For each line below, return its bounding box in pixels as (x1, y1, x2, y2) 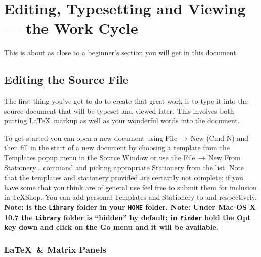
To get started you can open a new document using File (4, 132, 178, 143)
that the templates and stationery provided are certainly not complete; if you (4, 172, 243, 183)
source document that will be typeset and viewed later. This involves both (4, 105, 234, 116)
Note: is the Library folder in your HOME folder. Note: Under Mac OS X (4, 202, 256, 212)
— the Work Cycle (4, 18, 138, 38)
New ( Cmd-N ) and (190, 132, 248, 143)
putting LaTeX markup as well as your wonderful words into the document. (4, 115, 240, 126)
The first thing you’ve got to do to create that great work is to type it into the (4, 96, 248, 106)
